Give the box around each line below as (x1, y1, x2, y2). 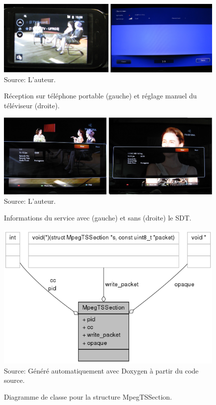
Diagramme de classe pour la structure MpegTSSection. (4, 391, 172, 402)
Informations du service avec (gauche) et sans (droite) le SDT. (4, 213, 191, 223)
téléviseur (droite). (4, 100, 60, 111)
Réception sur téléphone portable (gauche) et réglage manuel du (4, 91, 197, 101)
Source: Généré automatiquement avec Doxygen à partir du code (4, 365, 199, 375)
